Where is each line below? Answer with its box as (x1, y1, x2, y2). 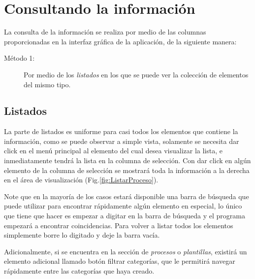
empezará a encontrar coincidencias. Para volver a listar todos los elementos (4, 220, 233, 230)
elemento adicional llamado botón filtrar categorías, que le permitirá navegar (4, 256, 235, 266)
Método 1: (4, 53, 35, 63)
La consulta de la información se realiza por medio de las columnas (4, 27, 206, 37)
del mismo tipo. (24, 79, 71, 89)
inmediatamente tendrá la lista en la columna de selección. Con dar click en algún (4, 155, 251, 166)
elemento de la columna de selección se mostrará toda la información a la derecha (4, 165, 250, 175)
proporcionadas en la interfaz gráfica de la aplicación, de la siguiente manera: (4, 36, 237, 46)
